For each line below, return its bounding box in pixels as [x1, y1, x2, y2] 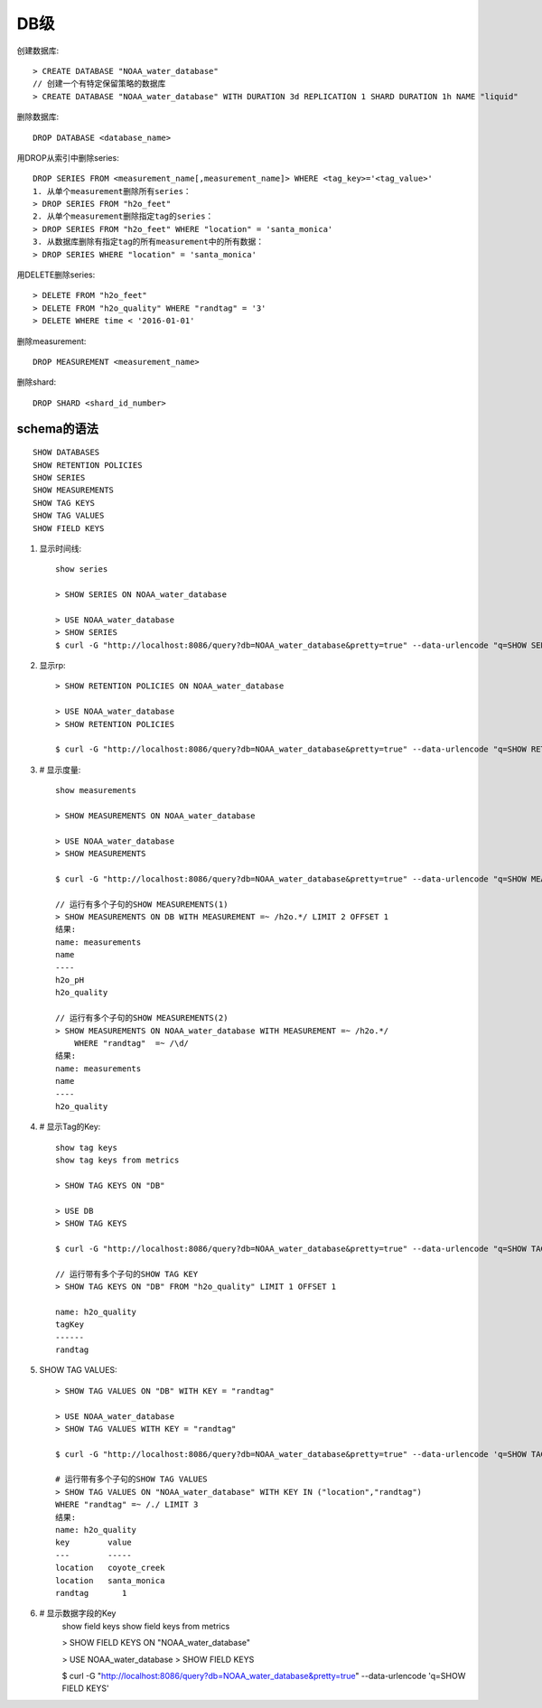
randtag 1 [55, 1588, 127, 1598]
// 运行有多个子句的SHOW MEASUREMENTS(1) [55, 899, 229, 910]
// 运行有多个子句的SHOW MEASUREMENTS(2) [55, 1013, 229, 1023]
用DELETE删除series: [16, 269, 96, 280]
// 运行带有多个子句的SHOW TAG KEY [55, 1269, 199, 1279]
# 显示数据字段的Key [39, 1608, 117, 1619]
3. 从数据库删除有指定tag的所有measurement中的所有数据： [33, 237, 265, 247]
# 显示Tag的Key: [39, 1121, 101, 1133]
